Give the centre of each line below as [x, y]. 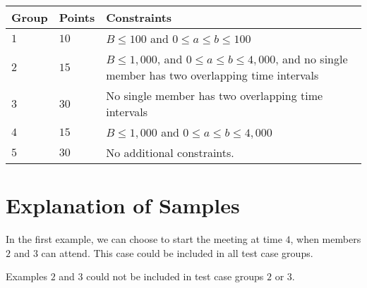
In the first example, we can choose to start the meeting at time [144, 239]
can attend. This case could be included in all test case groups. [177, 252]
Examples [26, 276]
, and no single [312, 59]
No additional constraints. [170, 152]
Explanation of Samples [123, 205]
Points [77, 17]
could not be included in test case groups [175, 276]
